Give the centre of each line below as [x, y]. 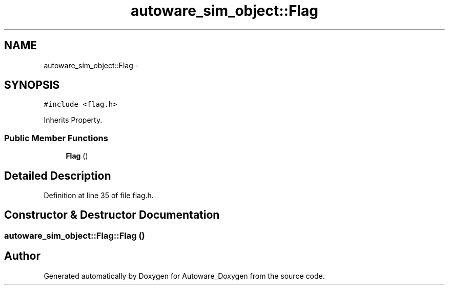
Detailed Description [58, 176]
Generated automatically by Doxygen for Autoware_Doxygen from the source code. [184, 276]
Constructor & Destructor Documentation [112, 215]
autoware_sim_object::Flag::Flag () [75, 235]
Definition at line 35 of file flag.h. [99, 196]
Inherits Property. [73, 120]
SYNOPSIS [32, 85]
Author [22, 256]
